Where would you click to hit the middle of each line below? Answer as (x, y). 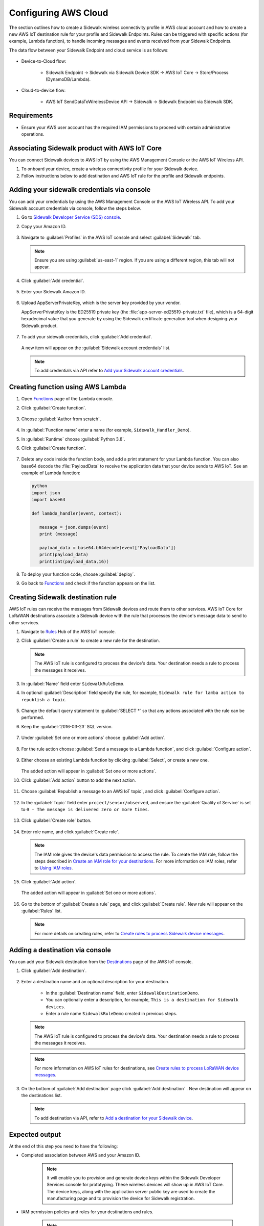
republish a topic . (44, 699)
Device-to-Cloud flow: (44, 61)
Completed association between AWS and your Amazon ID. (81, 1155)
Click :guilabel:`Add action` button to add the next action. (79, 780)
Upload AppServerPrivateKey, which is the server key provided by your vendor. (101, 303)
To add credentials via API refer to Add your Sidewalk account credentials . (109, 371)
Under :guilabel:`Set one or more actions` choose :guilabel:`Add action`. (93, 738)
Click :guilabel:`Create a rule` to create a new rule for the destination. (91, 640)
